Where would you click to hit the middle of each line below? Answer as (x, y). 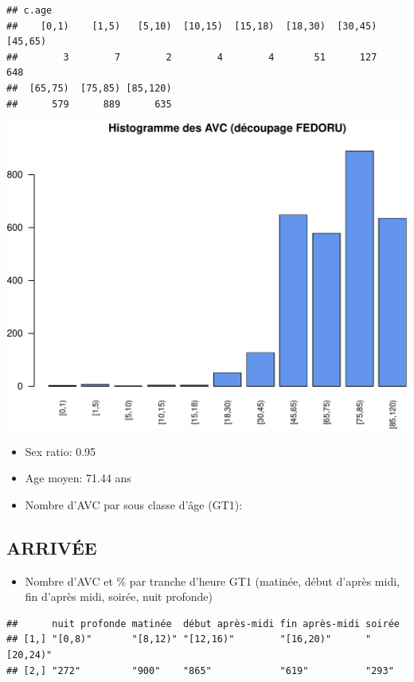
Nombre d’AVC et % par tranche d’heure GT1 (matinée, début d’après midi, (212, 581)
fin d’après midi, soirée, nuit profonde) (119, 596)
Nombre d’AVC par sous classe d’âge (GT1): (134, 504)
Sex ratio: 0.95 (61, 451)
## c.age (29, 10)
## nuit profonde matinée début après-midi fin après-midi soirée (203, 624)
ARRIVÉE (52, 547)
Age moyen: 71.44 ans (78, 478)
